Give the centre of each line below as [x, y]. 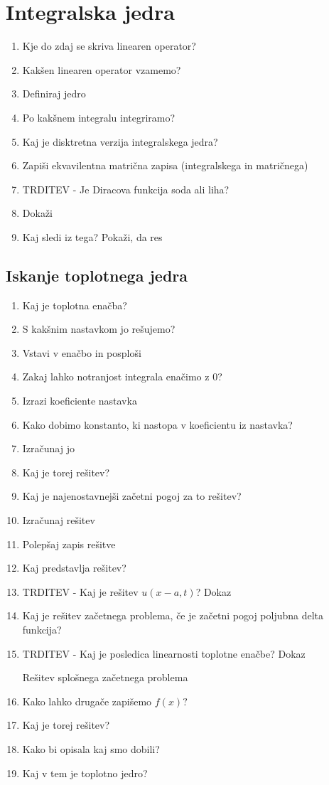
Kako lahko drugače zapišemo [87, 701]
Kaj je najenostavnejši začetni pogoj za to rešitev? [132, 496]
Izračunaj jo [48, 448]
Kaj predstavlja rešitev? [74, 568]
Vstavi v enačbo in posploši [82, 352]
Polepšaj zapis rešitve [69, 544]
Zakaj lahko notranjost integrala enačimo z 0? [122, 377]
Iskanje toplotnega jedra [97, 275]
